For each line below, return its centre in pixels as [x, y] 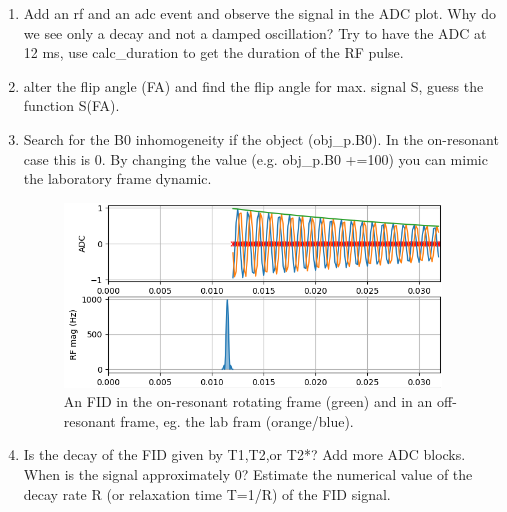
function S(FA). [71, 105]
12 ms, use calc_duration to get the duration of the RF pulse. [213, 52]
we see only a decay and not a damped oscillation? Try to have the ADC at [255, 32]
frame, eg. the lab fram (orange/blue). [237, 420]
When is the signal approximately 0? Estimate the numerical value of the [248, 473]
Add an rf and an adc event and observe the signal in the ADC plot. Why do [259, 13]
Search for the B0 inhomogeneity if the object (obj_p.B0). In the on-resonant [261, 138]
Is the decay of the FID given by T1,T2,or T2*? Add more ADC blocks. [244, 454]
